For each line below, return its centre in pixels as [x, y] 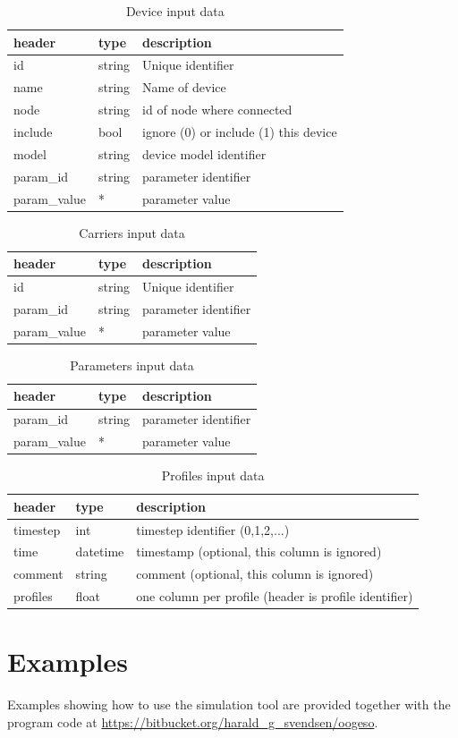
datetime [100, 551]
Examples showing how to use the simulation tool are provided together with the [229, 704]
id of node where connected [217, 110]
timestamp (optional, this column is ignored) [259, 551]
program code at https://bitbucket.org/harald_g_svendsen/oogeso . [193, 721]
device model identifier [204, 153]
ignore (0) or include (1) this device [240, 131]
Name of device [184, 87]
